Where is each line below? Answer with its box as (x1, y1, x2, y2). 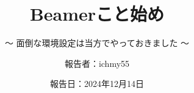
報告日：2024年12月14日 (50, 77, 144, 90)
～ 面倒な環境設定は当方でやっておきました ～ (4, 36, 190, 49)
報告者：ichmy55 (64, 57, 130, 69)
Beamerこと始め (29, 1, 165, 26)
